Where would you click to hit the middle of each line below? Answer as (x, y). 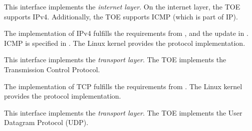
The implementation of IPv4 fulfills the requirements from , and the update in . (126, 33)
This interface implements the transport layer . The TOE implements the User (123, 112)
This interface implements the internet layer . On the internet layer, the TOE (122, 6)
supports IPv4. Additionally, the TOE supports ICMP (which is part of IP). (121, 16)
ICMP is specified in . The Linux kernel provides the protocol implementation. (125, 43)
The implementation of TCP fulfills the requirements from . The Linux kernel (123, 86)
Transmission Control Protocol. (52, 69)
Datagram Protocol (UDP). (46, 122)
